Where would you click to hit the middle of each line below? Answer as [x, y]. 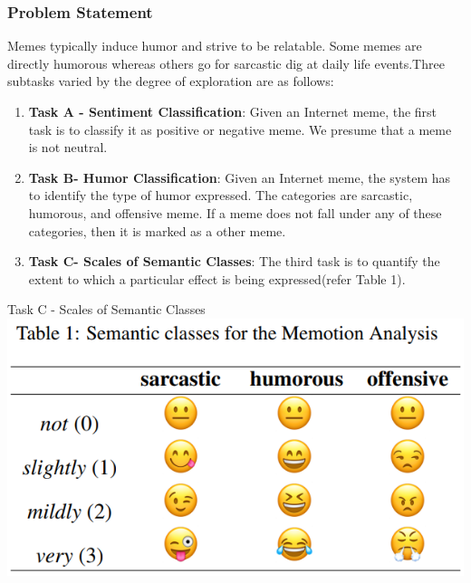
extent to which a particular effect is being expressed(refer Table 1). [217, 278]
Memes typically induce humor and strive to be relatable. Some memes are [215, 46]
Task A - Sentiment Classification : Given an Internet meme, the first [233, 111]
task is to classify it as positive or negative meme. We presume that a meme [240, 129]
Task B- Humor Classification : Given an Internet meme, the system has [240, 177]
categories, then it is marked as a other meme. [157, 230]
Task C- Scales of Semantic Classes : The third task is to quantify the [234, 261]
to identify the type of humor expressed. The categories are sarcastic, [221, 195]
